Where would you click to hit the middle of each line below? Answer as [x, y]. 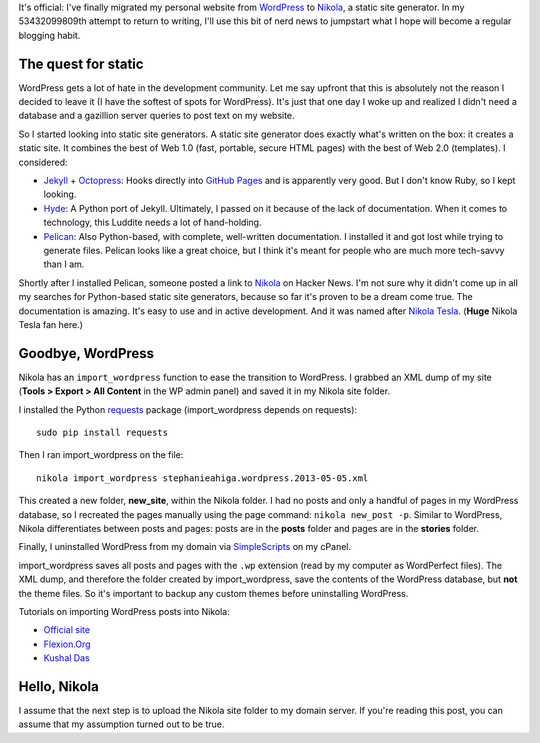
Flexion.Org [67, 644]
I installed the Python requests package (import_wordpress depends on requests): [188, 409]
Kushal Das [66, 658]
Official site [66, 630]
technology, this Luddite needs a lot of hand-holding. [152, 222]
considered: [43, 162]
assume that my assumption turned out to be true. [121, 724]
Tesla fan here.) [51, 324]
